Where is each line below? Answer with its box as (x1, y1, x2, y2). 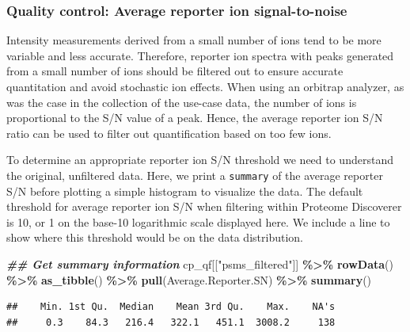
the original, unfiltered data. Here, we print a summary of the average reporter (6, 166, 383, 183)
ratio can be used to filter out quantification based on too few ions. (6, 124, 332, 141)
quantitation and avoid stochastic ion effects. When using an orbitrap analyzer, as (6, 78, 404, 94)
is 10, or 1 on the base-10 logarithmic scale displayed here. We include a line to (6, 213, 390, 230)
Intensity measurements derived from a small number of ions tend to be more (6, 32, 382, 48)
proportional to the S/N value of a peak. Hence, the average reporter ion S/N (6, 109, 383, 126)
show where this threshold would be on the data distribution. (6, 229, 303, 246)
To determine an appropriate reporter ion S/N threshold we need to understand (6, 151, 393, 168)
